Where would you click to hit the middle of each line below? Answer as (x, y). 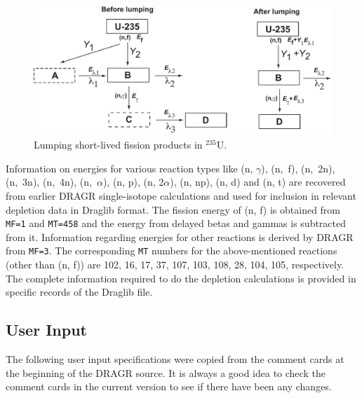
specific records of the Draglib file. (79, 292)
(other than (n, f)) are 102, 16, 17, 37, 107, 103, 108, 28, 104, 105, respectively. (175, 265)
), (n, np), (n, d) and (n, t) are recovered (258, 182)
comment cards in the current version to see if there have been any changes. (169, 386)
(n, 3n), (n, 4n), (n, (49, 182)
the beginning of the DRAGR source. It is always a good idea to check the (166, 372)
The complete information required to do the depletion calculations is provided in (181, 278)
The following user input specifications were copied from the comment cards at (175, 359)
